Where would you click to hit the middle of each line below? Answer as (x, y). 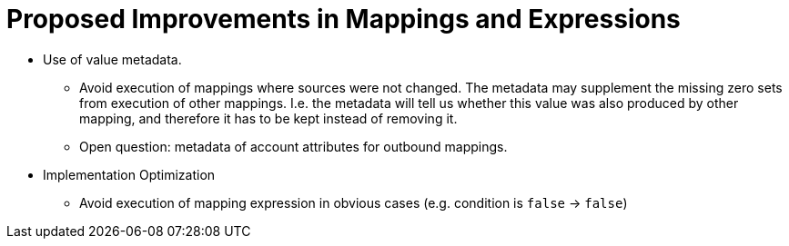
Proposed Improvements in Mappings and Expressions (344, 19)
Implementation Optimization (129, 174)
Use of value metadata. (112, 59)
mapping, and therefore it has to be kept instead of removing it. (268, 118)
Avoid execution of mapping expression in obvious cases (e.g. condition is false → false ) (354, 202)
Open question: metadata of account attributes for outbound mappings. (293, 146)
